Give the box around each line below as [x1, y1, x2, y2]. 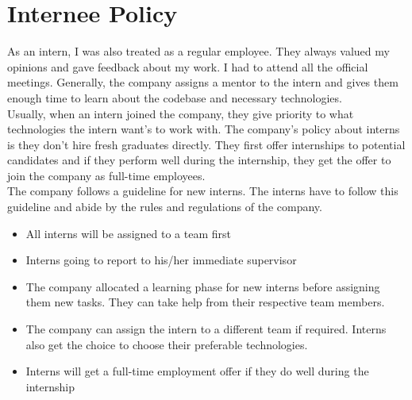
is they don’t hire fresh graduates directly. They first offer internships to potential [7, 136, 406, 152]
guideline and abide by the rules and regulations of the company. [7, 198, 322, 215]
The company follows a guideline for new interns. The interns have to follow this [7, 183, 399, 199]
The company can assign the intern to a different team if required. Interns [25, 321, 387, 337]
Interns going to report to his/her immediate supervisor [25, 252, 297, 268]
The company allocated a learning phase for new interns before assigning [25, 278, 380, 294]
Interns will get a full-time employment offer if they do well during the [25, 363, 369, 379]
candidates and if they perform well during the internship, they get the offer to [7, 152, 391, 168]
